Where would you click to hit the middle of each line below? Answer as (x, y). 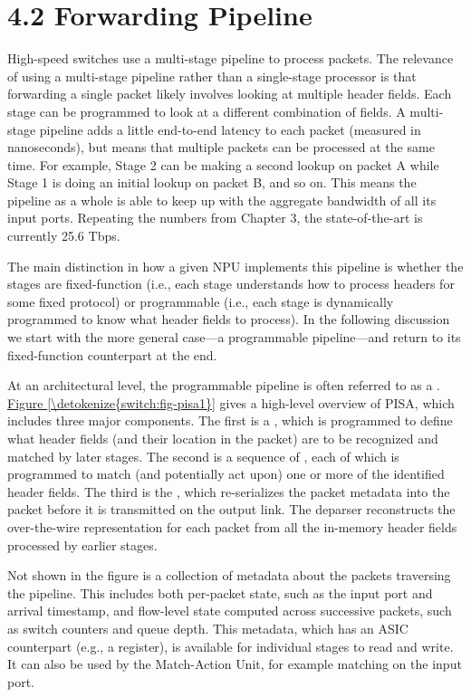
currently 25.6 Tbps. (64, 236)
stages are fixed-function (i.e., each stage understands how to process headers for (231, 284)
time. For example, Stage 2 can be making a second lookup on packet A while (223, 164)
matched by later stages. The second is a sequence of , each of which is (203, 456)
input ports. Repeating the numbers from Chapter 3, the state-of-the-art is (215, 218)
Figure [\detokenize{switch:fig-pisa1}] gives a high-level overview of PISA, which (231, 402)
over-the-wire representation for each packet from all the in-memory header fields (232, 526)
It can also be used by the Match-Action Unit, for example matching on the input (235, 664)
